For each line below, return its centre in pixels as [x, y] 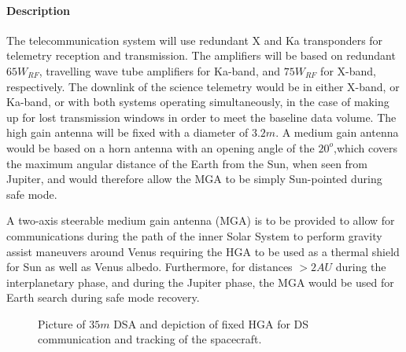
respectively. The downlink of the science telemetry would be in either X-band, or [203, 86]
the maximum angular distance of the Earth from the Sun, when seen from [187, 163]
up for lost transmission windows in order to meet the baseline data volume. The [201, 117]
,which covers [365, 147]
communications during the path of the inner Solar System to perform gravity [194, 235]
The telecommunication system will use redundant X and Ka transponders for [195, 40]
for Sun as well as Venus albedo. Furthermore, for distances [149, 267]
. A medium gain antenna [337, 132]
